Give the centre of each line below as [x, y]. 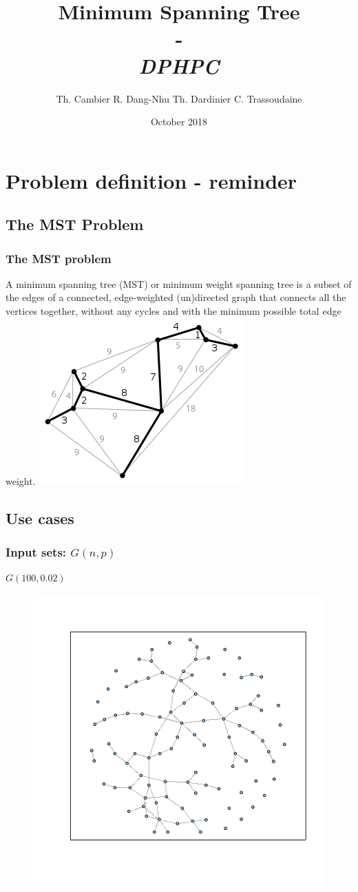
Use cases [40, 518]
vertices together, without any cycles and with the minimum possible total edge [173, 311]
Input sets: [36, 551]
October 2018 [179, 122]
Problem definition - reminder [151, 180]
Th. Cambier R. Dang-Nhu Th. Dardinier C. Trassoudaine [179, 98]
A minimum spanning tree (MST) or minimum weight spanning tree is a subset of [179, 283]
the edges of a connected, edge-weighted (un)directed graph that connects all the [176, 297]
